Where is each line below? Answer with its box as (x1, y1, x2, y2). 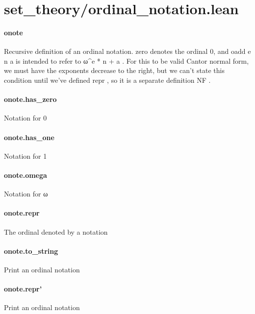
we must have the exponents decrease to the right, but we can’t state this (4, 65, 225, 75)
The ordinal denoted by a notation (4, 226, 108, 237)
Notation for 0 (4, 113, 47, 123)
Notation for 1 (4, 150, 47, 161)
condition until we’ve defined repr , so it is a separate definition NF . (4, 74, 211, 85)
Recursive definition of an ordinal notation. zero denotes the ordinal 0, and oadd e (4, 46, 251, 56)
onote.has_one (4, 132, 54, 142)
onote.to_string (4, 245, 58, 256)
